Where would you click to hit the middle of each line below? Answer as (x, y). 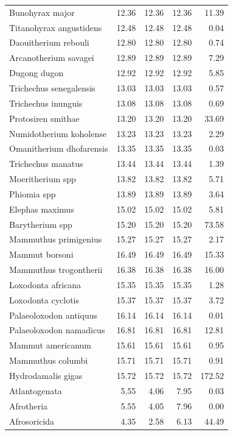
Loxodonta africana (45, 284)
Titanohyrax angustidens (56, 27)
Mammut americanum (50, 345)
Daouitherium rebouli (49, 42)
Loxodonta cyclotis (44, 299)
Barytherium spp (41, 224)
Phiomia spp (33, 193)
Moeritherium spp (43, 179)
